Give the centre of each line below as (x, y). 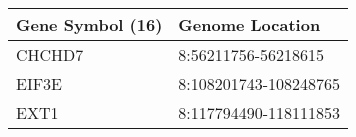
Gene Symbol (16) (89, 24)
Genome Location (249, 24)
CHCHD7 (50, 54)
